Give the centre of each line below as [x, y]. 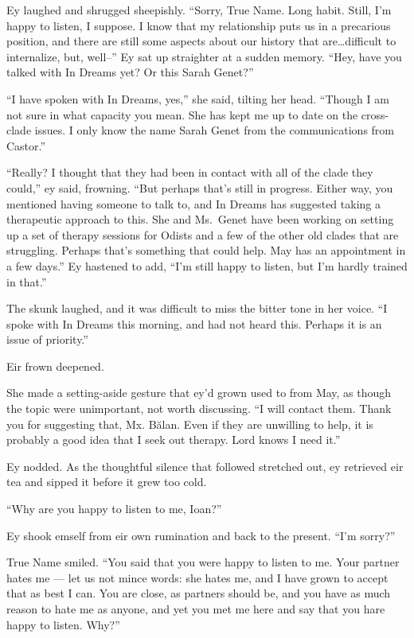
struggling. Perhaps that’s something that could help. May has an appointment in [206, 250]
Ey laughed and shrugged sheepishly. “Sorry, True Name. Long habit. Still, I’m [199, 10]
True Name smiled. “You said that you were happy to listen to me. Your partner [203, 562]
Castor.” [26, 145]
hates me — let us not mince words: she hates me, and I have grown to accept [197, 577]
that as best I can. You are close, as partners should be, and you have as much [199, 593]
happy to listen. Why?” [63, 624]
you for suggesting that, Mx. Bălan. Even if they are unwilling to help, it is [190, 424]
